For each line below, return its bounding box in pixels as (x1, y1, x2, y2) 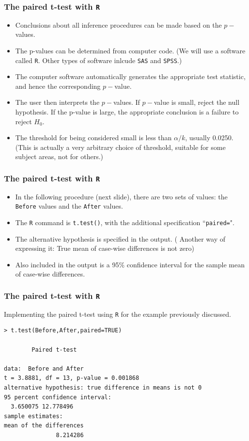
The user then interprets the (15, 97, 100, 107)
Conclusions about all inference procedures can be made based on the (15, 19, 222, 30)
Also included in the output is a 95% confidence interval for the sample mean (15, 259, 245, 269)
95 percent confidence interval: (4, 393, 111, 401)
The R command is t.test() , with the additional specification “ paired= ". (15, 217, 234, 227)
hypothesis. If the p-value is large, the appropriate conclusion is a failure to (15, 107, 239, 116)
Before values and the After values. (15, 201, 123, 211)
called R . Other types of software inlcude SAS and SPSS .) (15, 55, 182, 65)
